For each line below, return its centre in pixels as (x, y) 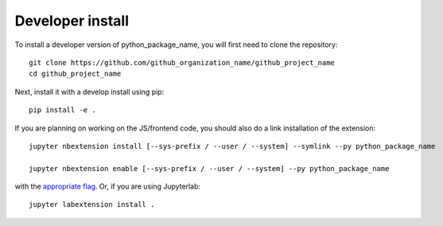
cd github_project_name (75, 74)
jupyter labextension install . (92, 205)
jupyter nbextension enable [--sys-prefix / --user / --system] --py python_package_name (209, 168)
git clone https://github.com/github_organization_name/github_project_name (182, 62)
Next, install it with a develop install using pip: (89, 92)
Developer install (72, 21)
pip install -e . (62, 110)
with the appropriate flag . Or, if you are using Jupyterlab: (108, 186)
